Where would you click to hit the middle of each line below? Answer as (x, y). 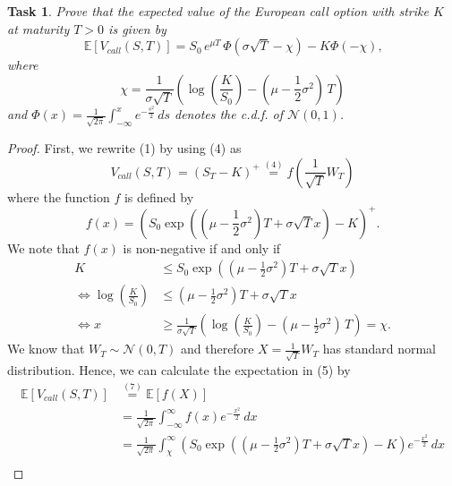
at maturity (38, 28)
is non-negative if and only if (202, 247)
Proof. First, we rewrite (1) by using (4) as (124, 147)
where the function (59, 196)
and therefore (217, 349)
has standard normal (379, 349)
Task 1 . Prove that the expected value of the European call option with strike (218, 11)
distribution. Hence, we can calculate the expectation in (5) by (179, 370)
